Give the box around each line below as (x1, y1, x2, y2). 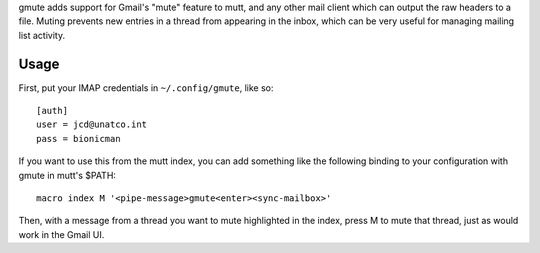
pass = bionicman (36, 133, 121, 144)
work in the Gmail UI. (18, 228, 105, 240)
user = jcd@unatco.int (36, 119, 148, 130)
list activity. (18, 29, 65, 41)
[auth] (36, 105, 69, 117)
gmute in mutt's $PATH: (18, 169, 117, 181)
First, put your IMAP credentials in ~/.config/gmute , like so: (18, 81, 274, 94)
